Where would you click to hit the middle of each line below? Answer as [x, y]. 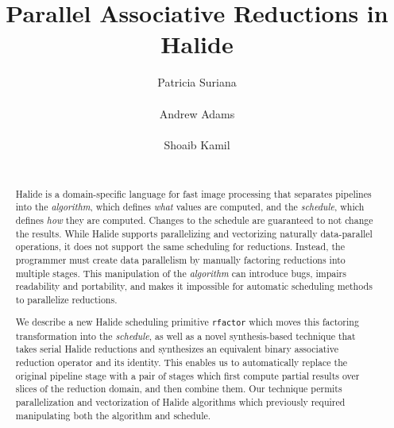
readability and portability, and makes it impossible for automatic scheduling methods [194, 286]
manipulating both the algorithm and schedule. [113, 415]
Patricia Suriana [197, 82]
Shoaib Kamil [197, 144]
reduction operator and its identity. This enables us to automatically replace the [182, 362]
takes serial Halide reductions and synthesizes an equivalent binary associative [177, 349]
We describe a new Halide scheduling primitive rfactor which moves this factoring [187, 322]
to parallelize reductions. [66, 299]
